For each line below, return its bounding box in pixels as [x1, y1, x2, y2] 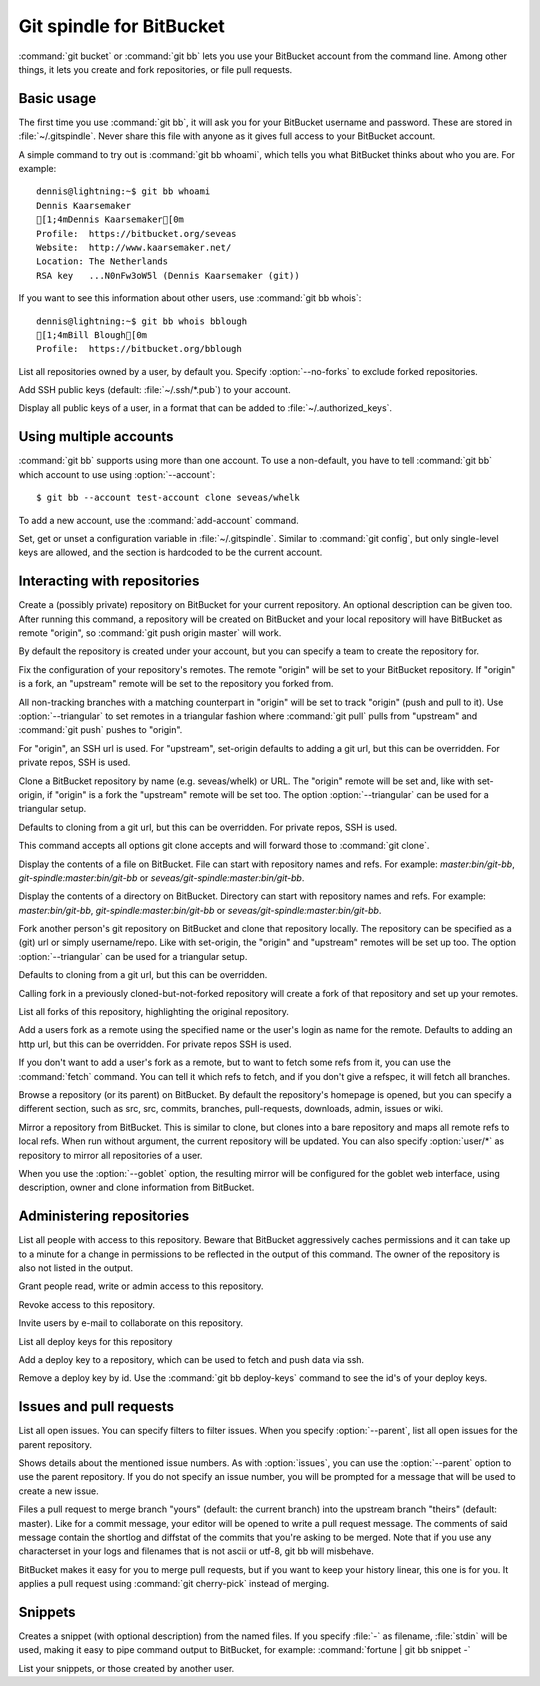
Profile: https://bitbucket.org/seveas [36, 228, 237, 239]
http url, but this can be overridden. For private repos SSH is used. [18, 1038, 292, 1050]
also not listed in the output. [18, 1262, 134, 1274]
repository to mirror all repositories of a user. [18, 1149, 203, 1161]
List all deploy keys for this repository [18, 1335, 173, 1347]
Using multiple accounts [18, 428, 174, 445]
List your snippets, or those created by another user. [18, 1662, 235, 1674]
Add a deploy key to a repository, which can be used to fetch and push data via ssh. [18, 1353, 365, 1365]
